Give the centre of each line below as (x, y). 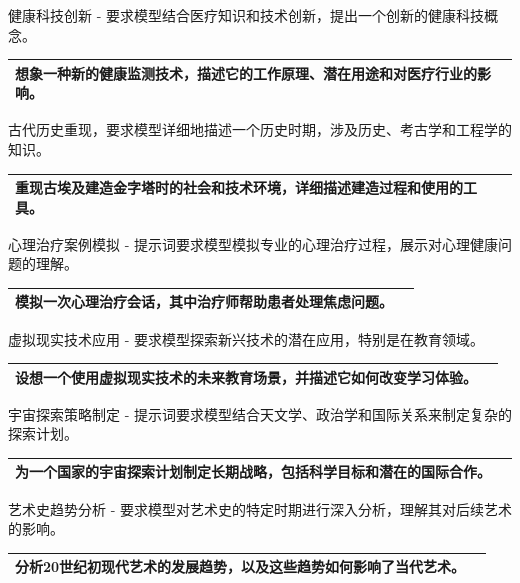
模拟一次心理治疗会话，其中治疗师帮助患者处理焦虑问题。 (204, 301)
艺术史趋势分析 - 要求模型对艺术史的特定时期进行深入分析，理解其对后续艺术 (260, 508)
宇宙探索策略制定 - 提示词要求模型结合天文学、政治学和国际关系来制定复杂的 (260, 413)
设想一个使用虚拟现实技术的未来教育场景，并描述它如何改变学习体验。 (246, 376)
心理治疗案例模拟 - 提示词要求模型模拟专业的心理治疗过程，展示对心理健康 (253, 243)
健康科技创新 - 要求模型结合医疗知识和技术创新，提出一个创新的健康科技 (246, 15)
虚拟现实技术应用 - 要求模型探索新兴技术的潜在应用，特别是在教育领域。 (246, 338)
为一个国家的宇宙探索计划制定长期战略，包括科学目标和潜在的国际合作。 (253, 471)
